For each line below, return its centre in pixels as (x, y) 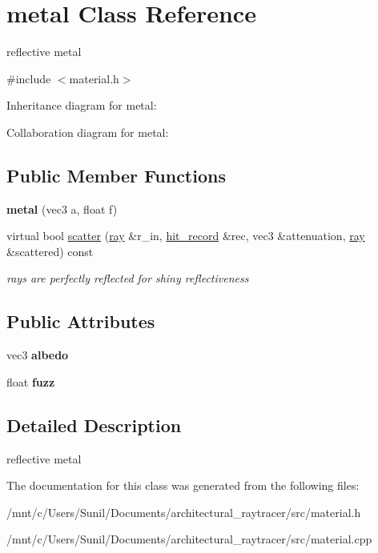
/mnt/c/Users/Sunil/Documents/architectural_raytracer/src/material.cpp (189, 539)
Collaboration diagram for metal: (88, 132)
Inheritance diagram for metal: (82, 105)
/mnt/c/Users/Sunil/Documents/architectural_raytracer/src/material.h (184, 512)
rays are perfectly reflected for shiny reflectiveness (128, 278)
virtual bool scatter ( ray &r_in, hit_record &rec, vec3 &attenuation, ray (186, 236)
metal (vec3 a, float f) (62, 208)
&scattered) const (50, 251)
